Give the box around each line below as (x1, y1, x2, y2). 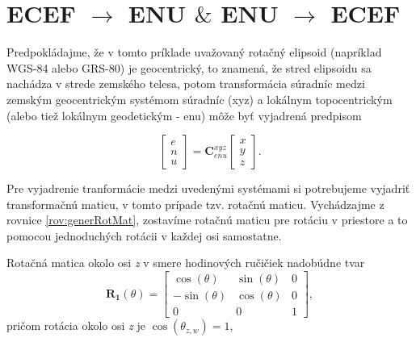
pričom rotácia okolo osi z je (6, 317, 145, 334)
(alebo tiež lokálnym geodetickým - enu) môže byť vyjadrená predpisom (6, 106, 362, 123)
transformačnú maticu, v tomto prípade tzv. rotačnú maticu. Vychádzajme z (6, 195, 384, 212)
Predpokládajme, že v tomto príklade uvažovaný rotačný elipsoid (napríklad (6, 44, 382, 60)
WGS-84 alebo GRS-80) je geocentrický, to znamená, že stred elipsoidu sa (6, 59, 372, 76)
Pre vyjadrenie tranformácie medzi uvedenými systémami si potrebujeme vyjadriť (6, 180, 410, 197)
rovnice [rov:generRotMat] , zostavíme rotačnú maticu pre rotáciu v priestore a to (6, 211, 408, 228)
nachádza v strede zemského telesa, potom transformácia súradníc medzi (6, 75, 365, 92)
